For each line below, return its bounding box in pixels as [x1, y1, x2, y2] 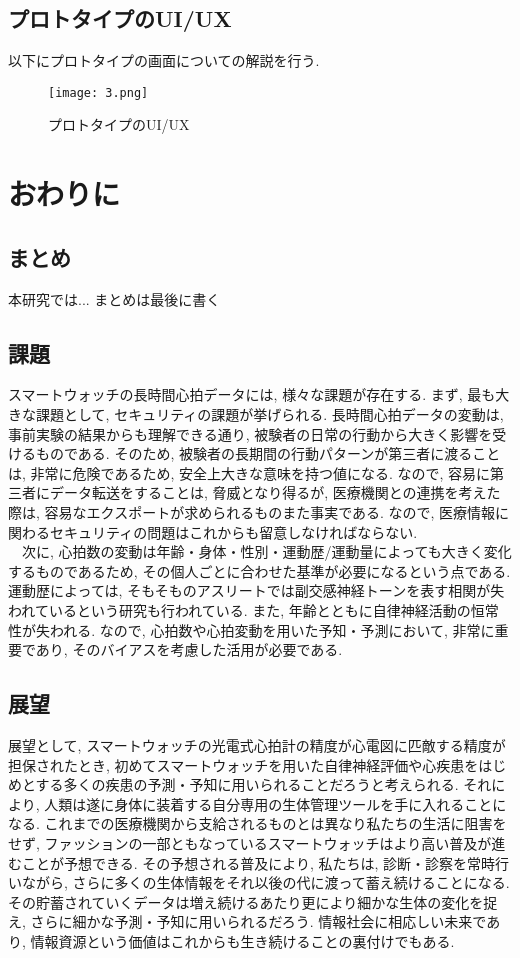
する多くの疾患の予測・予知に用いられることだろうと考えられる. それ [35, 774, 492, 795]
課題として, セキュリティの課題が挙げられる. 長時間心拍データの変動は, [35, 404, 504, 425]
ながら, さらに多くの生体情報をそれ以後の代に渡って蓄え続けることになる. [21, 872, 510, 893]
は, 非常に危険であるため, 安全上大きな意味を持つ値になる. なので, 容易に [8, 462, 491, 483]
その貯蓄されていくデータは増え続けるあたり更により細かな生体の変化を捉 [8, 891, 498, 912]
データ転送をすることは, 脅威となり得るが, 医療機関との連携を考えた [49, 482, 501, 503]
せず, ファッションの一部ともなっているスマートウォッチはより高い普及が [8, 832, 492, 853]
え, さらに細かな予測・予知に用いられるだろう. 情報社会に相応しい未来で [8, 911, 487, 932]
